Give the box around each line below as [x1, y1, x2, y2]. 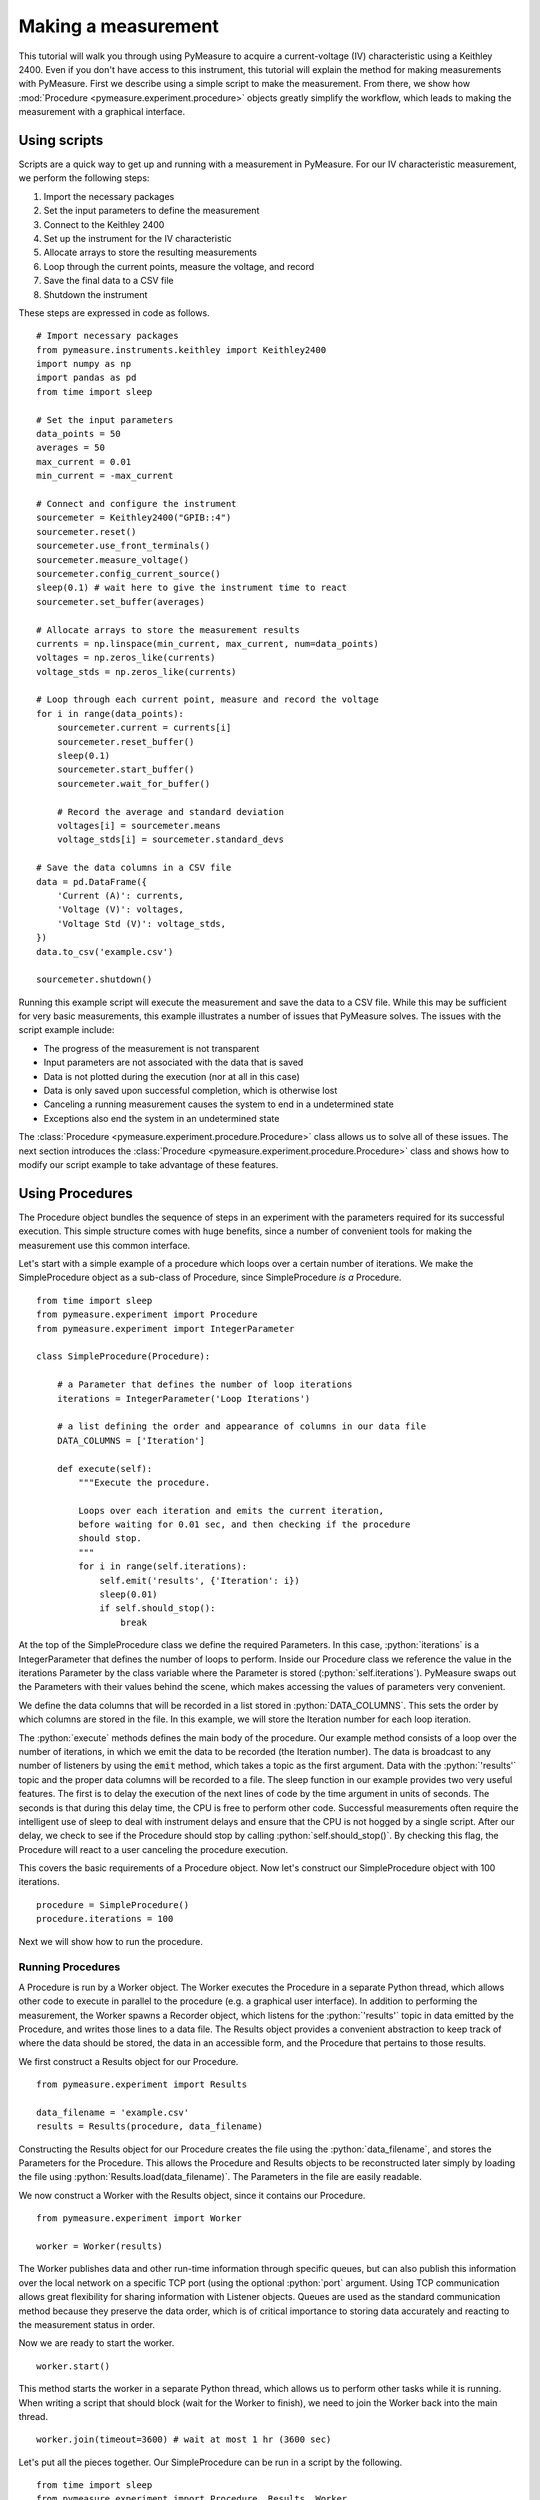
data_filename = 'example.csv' [36, 2106, 190, 2118]
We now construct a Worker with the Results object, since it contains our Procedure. [18, 2189, 366, 2201]
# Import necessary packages [36, 330, 179, 342]
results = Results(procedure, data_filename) [36, 2121, 264, 2132]
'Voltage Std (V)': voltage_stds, [56, 918, 227, 929]
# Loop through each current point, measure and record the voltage [36, 694, 379, 705]
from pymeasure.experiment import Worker [36, 2213, 242, 2224]
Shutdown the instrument [43, 288, 148, 300]
